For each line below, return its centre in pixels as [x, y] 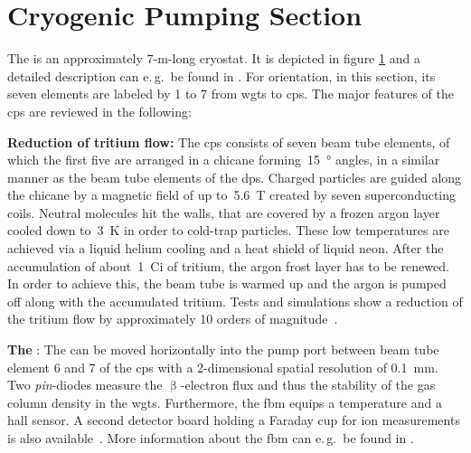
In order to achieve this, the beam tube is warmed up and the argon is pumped [227, 283]
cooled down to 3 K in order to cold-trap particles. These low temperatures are [228, 230]
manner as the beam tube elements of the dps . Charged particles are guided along [235, 177]
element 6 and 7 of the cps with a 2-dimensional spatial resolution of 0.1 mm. [223, 367]
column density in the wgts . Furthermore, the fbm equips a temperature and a [225, 402]
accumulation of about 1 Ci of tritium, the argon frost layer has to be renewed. [228, 265]
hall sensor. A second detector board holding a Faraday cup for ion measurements [234, 420]
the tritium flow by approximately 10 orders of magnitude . [173, 319]
